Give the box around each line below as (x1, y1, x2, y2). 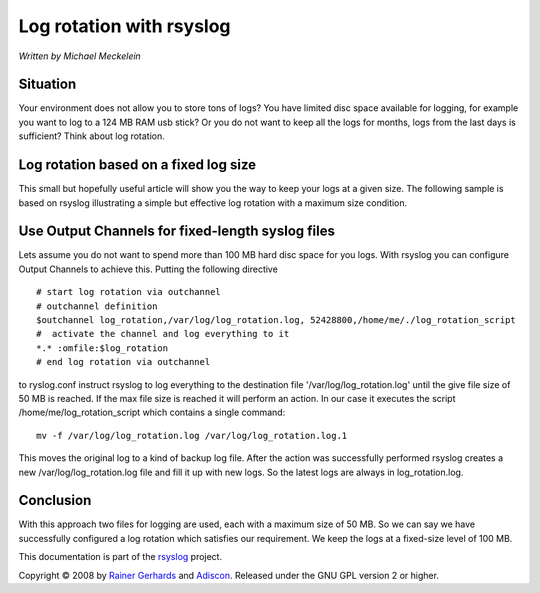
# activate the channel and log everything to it (36, 328, 290, 340)
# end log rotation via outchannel (36, 356, 211, 368)
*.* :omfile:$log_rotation (36, 342, 169, 354)
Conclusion (18, 492, 92, 509)
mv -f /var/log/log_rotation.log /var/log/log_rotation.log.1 (36, 430, 348, 441)
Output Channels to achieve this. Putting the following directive (18, 263, 279, 275)
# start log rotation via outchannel (36, 286, 222, 298)
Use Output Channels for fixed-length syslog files (18, 223, 335, 240)
